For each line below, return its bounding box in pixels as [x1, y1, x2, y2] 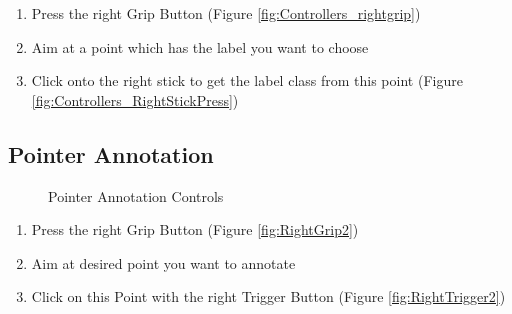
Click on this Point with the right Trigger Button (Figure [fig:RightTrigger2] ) [31, 286, 506, 307]
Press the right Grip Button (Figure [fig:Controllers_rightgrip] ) [31, 3, 421, 23]
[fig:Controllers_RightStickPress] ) [31, 89, 239, 110]
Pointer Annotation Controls [48, 185, 224, 206]
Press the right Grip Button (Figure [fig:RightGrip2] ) [31, 219, 359, 240]
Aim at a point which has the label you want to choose [31, 36, 369, 57]
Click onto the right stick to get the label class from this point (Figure [31, 70, 463, 91]
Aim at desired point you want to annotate [31, 252, 296, 273]
